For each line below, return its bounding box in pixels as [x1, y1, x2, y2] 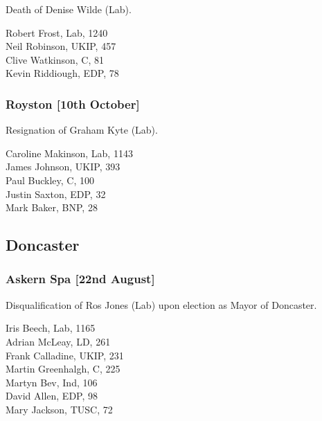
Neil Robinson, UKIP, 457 [6, 39, 116, 53]
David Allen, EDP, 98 [6, 388, 98, 403]
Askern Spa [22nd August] [6, 270, 155, 287]
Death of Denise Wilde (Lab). [6, 2, 132, 16]
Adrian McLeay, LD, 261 [6, 334, 111, 348]
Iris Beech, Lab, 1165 [6, 321, 96, 335]
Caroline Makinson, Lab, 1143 [6, 145, 133, 160]
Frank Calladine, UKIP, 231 [6, 348, 124, 362]
